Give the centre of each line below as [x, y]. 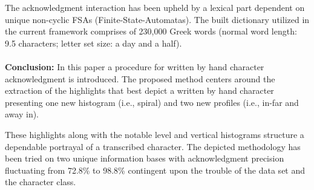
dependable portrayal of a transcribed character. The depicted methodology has [153, 146]
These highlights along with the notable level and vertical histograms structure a [155, 134]
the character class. [41, 182]
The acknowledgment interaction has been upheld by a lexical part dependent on [155, 7]
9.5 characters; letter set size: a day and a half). [93, 43]
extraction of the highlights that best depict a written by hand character [139, 90]
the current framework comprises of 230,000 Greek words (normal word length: [151, 31]
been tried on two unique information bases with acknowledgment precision [145, 158]
